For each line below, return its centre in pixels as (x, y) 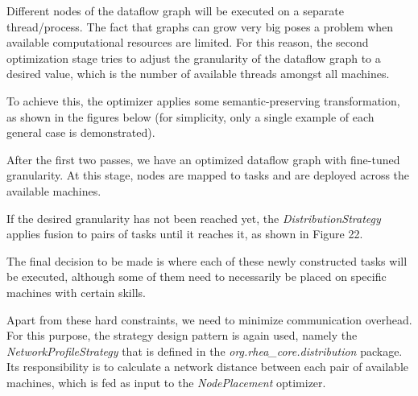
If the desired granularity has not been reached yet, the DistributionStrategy (194, 218)
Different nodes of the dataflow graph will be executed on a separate (175, 10)
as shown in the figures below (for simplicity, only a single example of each (190, 116)
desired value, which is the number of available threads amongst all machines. (198, 74)
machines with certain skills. (76, 292)
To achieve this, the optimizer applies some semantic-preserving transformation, (203, 100)
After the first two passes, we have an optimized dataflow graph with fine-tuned (203, 159)
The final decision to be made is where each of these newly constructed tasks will (207, 260)
